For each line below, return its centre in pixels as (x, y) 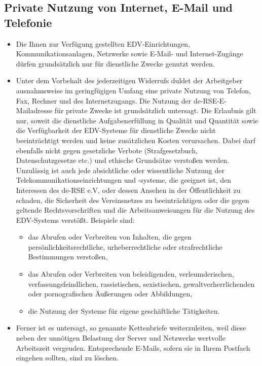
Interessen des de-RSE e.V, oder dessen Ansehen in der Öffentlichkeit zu (128, 190)
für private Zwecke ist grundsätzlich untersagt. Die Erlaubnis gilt (155, 110)
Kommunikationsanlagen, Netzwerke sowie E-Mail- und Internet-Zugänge (129, 54)
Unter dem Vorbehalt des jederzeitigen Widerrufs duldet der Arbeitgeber (129, 80)
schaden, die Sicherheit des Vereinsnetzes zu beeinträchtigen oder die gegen (133, 200)
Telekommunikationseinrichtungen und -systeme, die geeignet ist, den (124, 180)
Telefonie (28, 22)
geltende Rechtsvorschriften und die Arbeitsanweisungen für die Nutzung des (135, 210)
